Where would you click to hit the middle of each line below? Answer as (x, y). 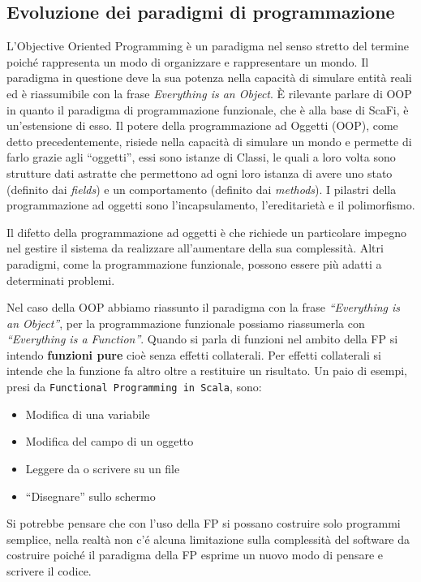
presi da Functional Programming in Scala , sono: (134, 387)
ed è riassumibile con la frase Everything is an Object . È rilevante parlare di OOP (209, 93)
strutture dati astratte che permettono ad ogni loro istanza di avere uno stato (200, 172)
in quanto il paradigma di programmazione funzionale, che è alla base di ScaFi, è (208, 109)
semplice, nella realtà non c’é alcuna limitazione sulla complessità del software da (208, 539)
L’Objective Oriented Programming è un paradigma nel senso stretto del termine (208, 46)
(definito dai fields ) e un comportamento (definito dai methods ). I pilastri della (202, 189)
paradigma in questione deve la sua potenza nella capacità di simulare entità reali (209, 78)
